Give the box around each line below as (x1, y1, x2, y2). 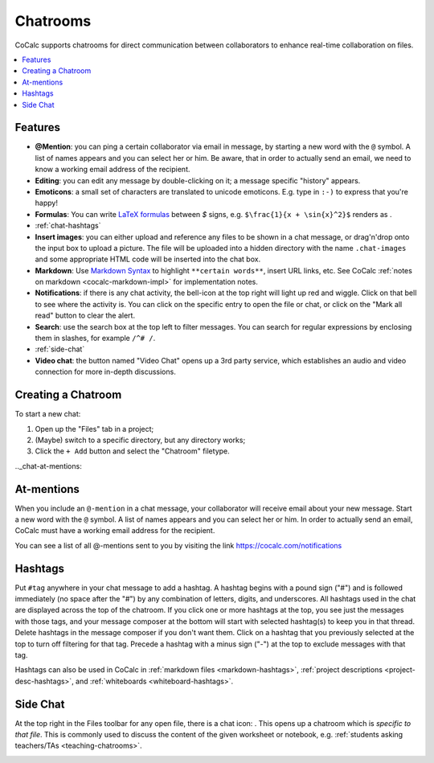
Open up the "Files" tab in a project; (35, 424, 154, 433)
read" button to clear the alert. (35, 310, 136, 321)
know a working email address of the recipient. (35, 165, 190, 174)
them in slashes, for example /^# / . (35, 334, 156, 343)
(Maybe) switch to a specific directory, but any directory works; (35, 435, 246, 445)
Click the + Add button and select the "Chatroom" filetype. (35, 446, 231, 456)
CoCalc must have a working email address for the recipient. (14, 526, 215, 535)
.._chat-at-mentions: (14, 461, 82, 470)
